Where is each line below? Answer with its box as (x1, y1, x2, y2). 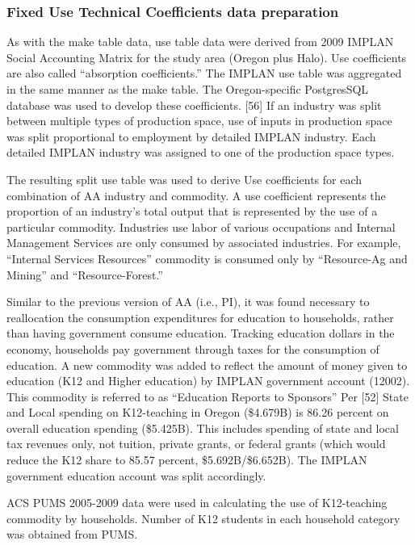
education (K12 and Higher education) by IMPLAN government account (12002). (6, 372, 410, 389)
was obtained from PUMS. (6, 526, 138, 543)
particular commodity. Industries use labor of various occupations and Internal (6, 218, 396, 235)
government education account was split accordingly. (6, 467, 266, 484)
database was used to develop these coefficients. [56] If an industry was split (6, 96, 382, 113)
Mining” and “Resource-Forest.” (6, 266, 163, 283)
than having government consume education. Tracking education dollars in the (6, 325, 395, 342)
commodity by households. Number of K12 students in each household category (6, 509, 400, 526)
